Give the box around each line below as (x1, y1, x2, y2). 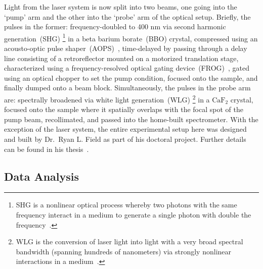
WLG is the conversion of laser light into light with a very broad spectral (16, 236, 243, 247)
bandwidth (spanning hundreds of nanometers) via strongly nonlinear (16, 246, 232, 256)
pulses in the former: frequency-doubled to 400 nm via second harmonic (4, 21, 226, 32)
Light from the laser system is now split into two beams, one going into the (4, 2, 237, 12)
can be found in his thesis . (4, 143, 89, 154)
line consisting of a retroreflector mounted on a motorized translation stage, (4, 52, 239, 63)
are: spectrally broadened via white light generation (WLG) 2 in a (4, 93, 210, 104)
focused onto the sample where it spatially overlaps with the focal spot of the (4, 104, 243, 115)
